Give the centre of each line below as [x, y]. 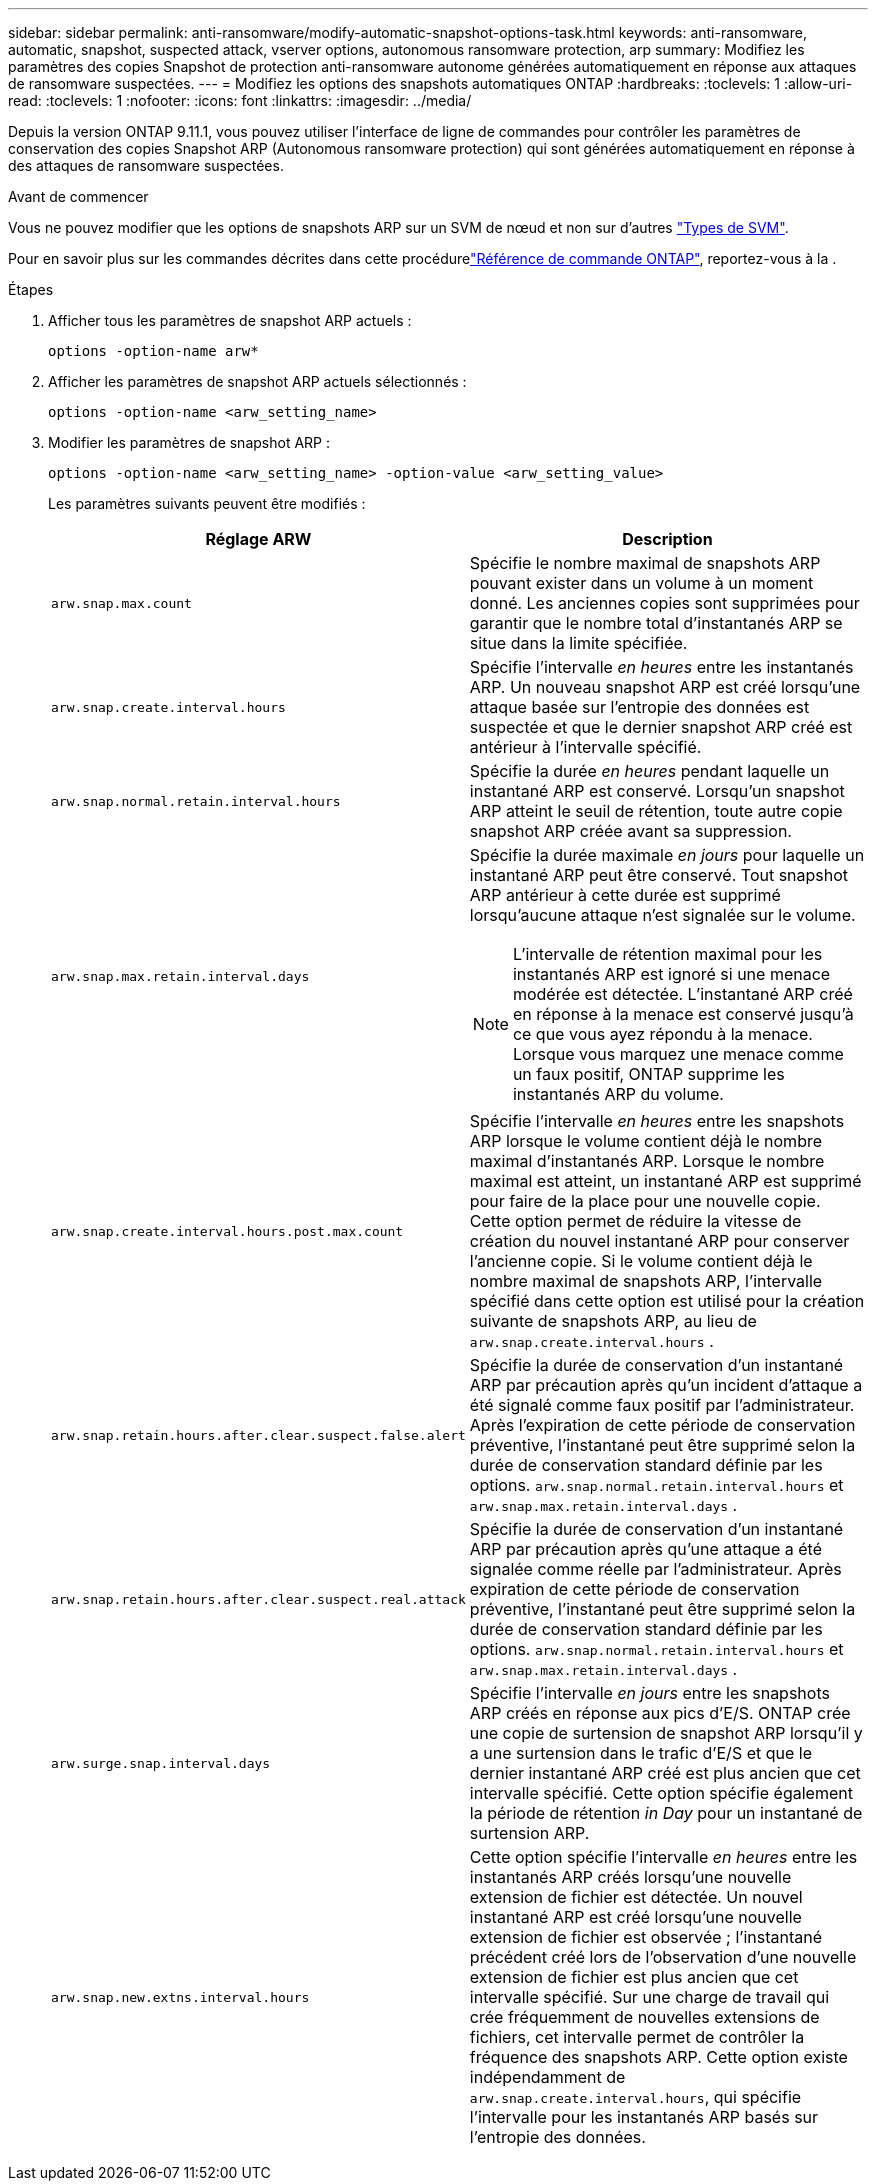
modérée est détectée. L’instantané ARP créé [682, 994]
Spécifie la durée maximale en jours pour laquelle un [667, 855]
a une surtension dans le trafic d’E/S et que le [640, 1753]
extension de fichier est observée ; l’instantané [646, 1937]
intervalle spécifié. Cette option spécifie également [661, 1793]
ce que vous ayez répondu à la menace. [662, 1034]
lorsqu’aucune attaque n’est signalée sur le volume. [662, 915]
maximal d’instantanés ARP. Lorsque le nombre [647, 1161]
